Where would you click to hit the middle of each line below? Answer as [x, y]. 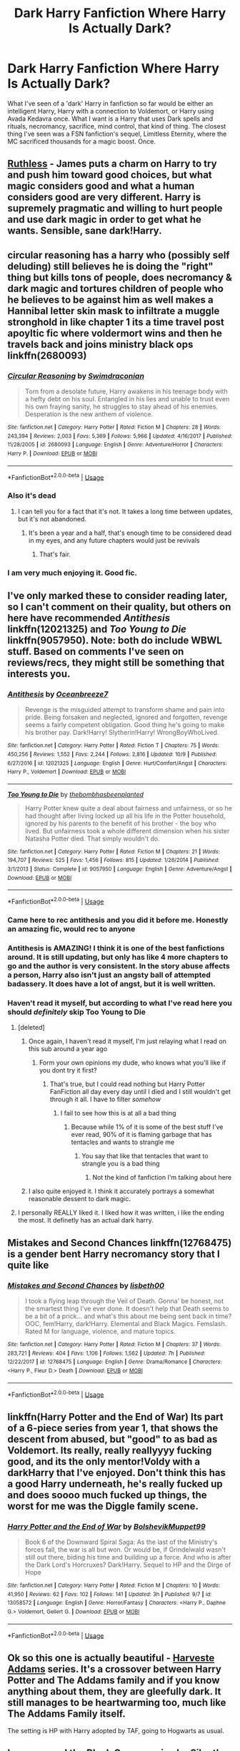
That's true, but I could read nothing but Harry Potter [127, 1084]
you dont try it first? [68, 1070]
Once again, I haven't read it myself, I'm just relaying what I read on [127, 1041]
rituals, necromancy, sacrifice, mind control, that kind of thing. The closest [117, 126]
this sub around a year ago [68, 1049]
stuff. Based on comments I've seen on [96, 651]
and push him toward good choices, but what [110, 175]
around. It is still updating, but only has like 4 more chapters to [118, 957]
